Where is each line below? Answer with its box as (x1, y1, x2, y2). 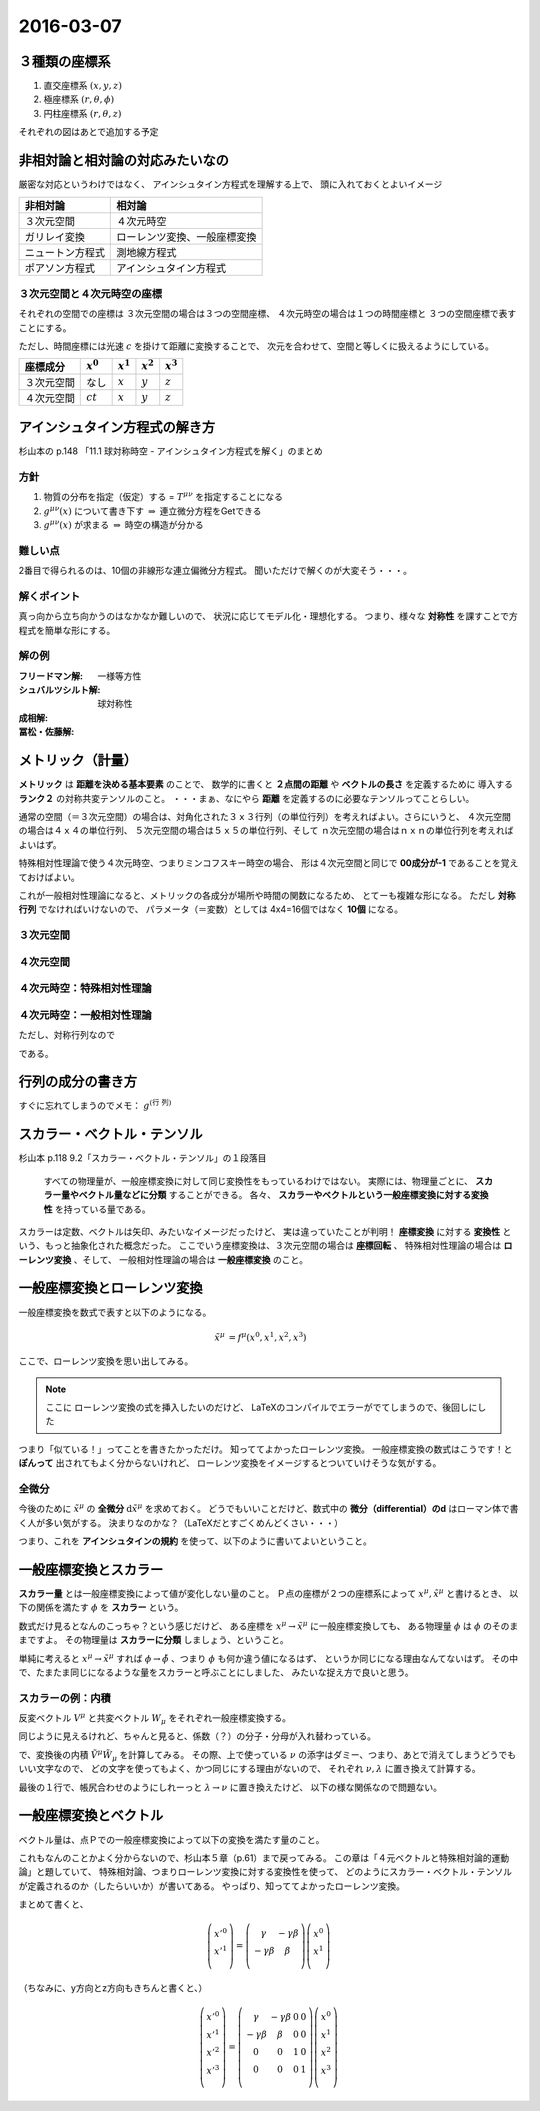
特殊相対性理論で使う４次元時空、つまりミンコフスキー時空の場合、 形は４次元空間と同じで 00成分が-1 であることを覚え (18, 857, 519, 869)
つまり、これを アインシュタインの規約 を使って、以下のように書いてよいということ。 (18, 1535, 372, 1547)
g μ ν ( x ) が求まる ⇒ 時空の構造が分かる (43, 518, 204, 530)
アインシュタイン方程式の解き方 (18, 418, 215, 435)
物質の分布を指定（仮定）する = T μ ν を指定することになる (43, 490, 284, 503)
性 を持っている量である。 (43, 1203, 152, 1215)
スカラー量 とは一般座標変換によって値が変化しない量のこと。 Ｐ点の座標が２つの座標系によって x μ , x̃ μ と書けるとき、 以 (18, 1586, 519, 1599)
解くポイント (18, 589, 81, 603)
